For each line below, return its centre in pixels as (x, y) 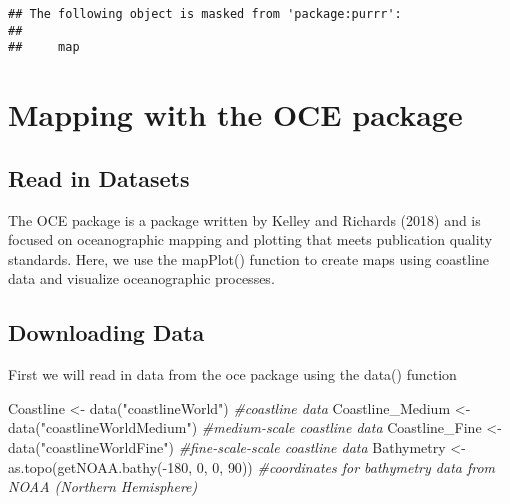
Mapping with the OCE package (235, 114)
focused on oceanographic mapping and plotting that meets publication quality (250, 239)
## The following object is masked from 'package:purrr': (205, 14)
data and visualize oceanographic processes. (141, 278)
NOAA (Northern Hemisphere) (103, 486)
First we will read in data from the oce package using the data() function (232, 374)
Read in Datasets (99, 177)
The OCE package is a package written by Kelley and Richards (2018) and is (244, 219)
